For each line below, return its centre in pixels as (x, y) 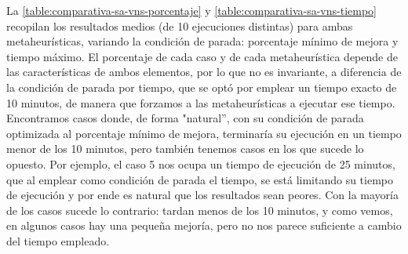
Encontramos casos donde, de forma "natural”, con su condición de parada (185, 118)
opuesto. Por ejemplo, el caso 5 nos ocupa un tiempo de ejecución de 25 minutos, (201, 163)
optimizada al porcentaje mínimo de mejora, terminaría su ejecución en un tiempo (204, 133)
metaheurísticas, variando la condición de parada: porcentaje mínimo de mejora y (202, 41)
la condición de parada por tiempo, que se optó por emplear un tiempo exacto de (202, 87)
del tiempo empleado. (58, 240)
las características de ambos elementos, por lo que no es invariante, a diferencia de (204, 72)
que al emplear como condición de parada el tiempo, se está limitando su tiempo (200, 179)
